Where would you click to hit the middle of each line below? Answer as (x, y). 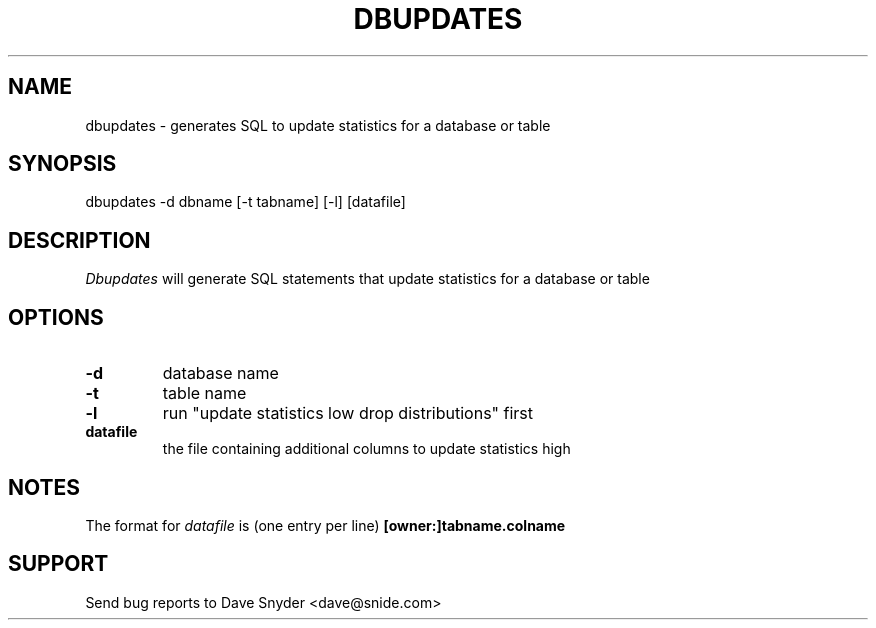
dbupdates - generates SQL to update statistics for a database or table (318, 125)
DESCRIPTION (79, 240)
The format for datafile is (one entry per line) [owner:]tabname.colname (325, 525)
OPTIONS (56, 317)
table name (204, 393)
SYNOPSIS (62, 164)
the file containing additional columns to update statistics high (366, 449)
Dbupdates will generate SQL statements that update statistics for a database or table (367, 279)
